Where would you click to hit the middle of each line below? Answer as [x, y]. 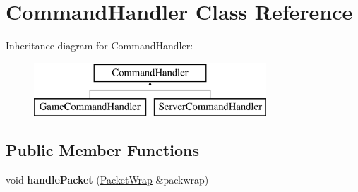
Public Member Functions [102, 150]
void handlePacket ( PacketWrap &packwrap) [107, 180]
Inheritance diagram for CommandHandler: [100, 46]
